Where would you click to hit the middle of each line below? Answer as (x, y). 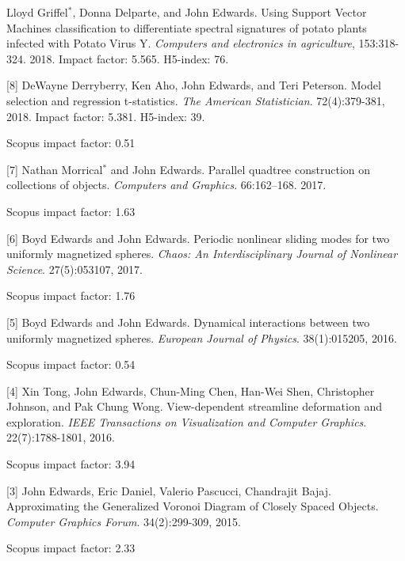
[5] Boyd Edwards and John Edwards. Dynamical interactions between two (188, 322)
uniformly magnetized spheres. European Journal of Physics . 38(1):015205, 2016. (202, 337)
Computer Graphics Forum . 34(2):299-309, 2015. (124, 521)
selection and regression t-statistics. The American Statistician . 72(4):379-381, (196, 100)
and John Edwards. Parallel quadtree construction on (241, 169)
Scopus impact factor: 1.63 (71, 211)
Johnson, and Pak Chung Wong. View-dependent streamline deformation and (194, 406)
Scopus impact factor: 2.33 (71, 548)
